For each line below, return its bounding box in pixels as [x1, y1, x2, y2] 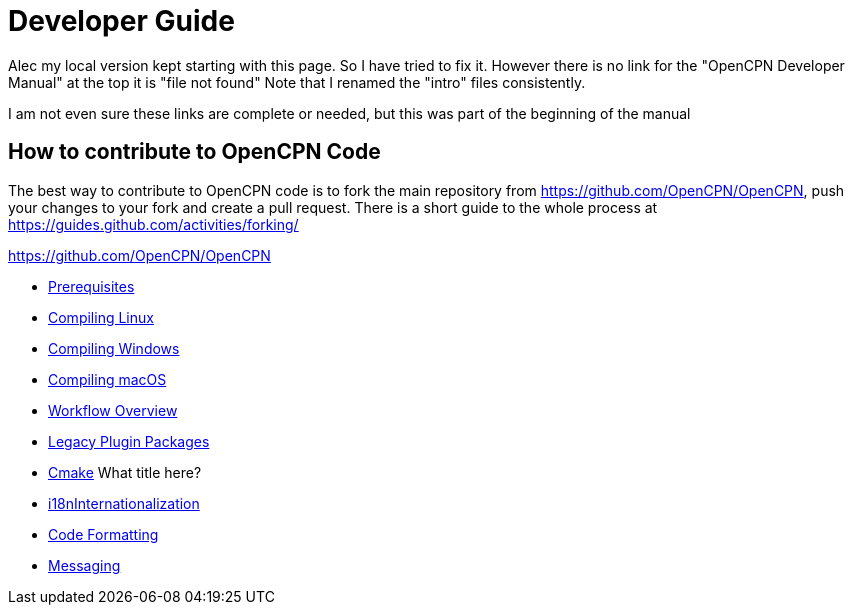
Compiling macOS [48, 370, 167, 388]
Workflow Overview [48, 401, 178, 419]
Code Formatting [48, 525, 159, 543]
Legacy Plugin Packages [48, 432, 210, 450]
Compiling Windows [48, 339, 180, 357]
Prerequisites [48, 277, 135, 295]
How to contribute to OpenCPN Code [8, 139, 381, 165]
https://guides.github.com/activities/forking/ [8, 215, 299, 233]
